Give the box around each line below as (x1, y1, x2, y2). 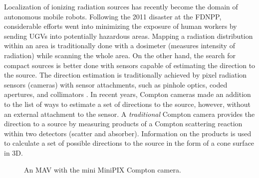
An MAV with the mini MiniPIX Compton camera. (24, 164, 181, 175)
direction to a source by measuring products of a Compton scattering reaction (4, 118, 243, 129)
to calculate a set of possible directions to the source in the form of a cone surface (4, 138, 255, 148)
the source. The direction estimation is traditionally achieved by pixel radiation (4, 70, 247, 80)
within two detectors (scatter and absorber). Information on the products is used (4, 128, 252, 138)
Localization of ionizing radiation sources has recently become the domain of (4, 1, 238, 11)
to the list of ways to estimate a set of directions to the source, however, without (4, 98, 251, 109)
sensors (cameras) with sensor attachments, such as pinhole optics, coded (4, 79, 228, 89)
